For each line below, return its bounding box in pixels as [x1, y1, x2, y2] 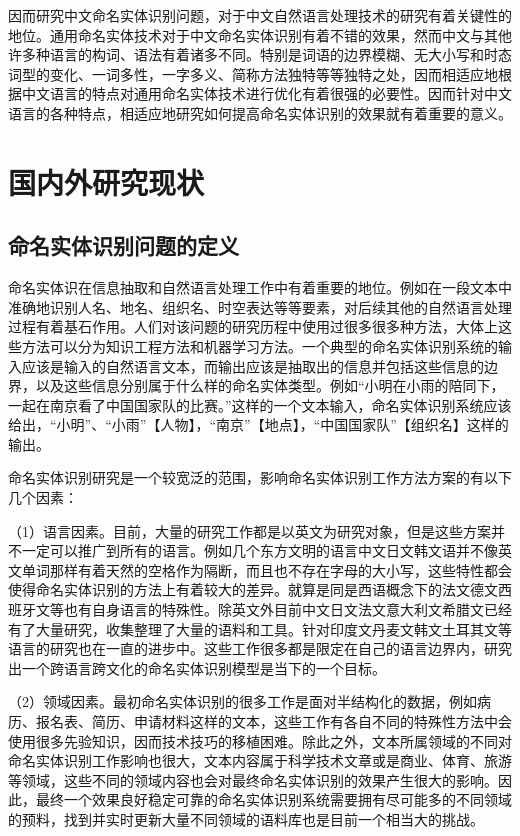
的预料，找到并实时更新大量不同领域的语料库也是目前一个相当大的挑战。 [8, 808, 484, 829]
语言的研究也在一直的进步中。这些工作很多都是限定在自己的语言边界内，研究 [8, 638, 512, 659]
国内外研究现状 [8, 161, 205, 202]
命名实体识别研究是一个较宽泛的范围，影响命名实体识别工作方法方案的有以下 [8, 467, 512, 488]
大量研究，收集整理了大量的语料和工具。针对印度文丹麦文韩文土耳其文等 [35, 618, 512, 639]
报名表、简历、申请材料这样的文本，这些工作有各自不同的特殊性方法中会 [35, 711, 512, 732]
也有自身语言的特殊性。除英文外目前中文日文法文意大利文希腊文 [63, 599, 484, 620]
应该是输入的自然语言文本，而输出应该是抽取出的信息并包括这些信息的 [21, 355, 484, 376]
